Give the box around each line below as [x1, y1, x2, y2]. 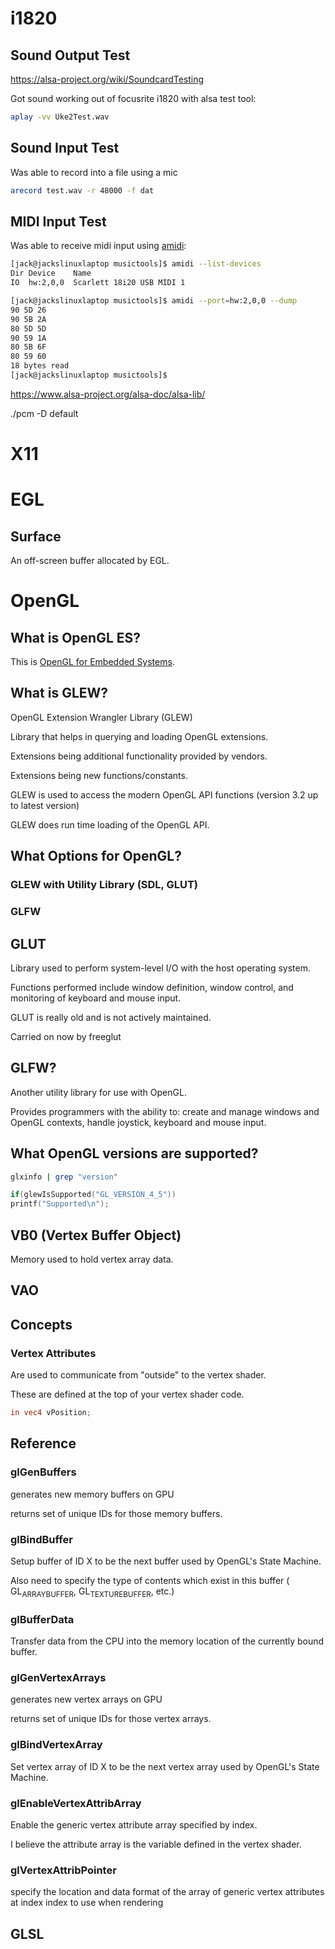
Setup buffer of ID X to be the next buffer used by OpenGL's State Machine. [10, 1555, 322, 1567]
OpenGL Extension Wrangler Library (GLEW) [10, 711, 193, 723]
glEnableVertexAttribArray [10, 1796, 142, 1810]
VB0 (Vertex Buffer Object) [10, 1227, 182, 1244]
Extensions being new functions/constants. [10, 769, 188, 781]
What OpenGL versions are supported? [10, 1145, 259, 1162]
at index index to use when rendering [10, 1897, 164, 1909]
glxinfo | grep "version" [10, 1172, 118, 1182]
